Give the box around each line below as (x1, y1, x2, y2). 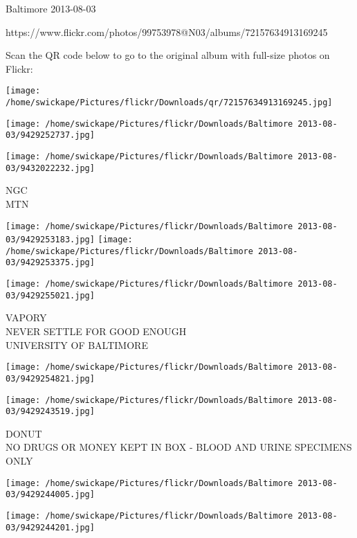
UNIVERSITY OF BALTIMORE (6, 337, 148, 352)
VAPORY (6, 310, 47, 325)
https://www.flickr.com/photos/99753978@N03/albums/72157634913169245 (6, 24, 328, 39)
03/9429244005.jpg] (6, 490, 95, 500)
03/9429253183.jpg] (6, 235, 95, 245)
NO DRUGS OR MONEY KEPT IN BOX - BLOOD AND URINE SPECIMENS (6, 440, 352, 454)
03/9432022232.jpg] (6, 163, 95, 173)
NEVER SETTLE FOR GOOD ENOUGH (6, 324, 187, 339)
